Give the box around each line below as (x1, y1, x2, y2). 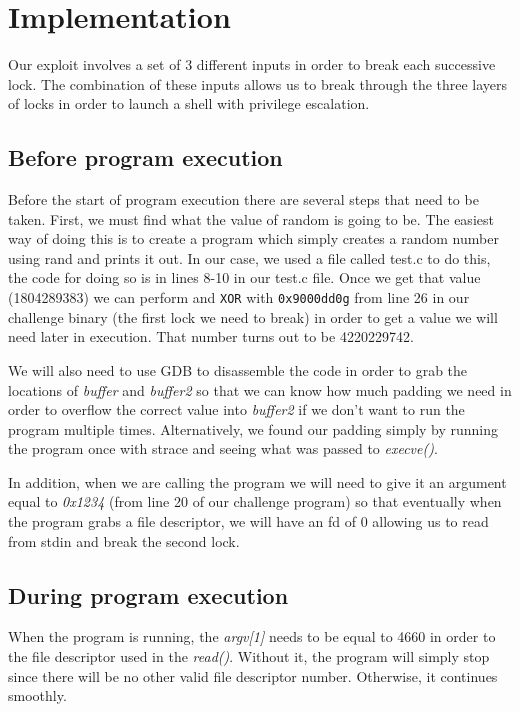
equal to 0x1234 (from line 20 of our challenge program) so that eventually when (8, 491, 502, 512)
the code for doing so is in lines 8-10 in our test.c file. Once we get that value (8, 267, 481, 288)
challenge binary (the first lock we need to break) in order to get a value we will (8, 306, 498, 327)
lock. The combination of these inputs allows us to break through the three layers (8, 73, 508, 94)
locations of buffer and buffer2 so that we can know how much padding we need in (8, 379, 512, 400)
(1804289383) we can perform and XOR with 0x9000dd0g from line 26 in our (8, 287, 470, 308)
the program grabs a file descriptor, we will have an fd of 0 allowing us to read (8, 511, 489, 532)
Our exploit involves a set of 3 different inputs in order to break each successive (8, 54, 496, 75)
